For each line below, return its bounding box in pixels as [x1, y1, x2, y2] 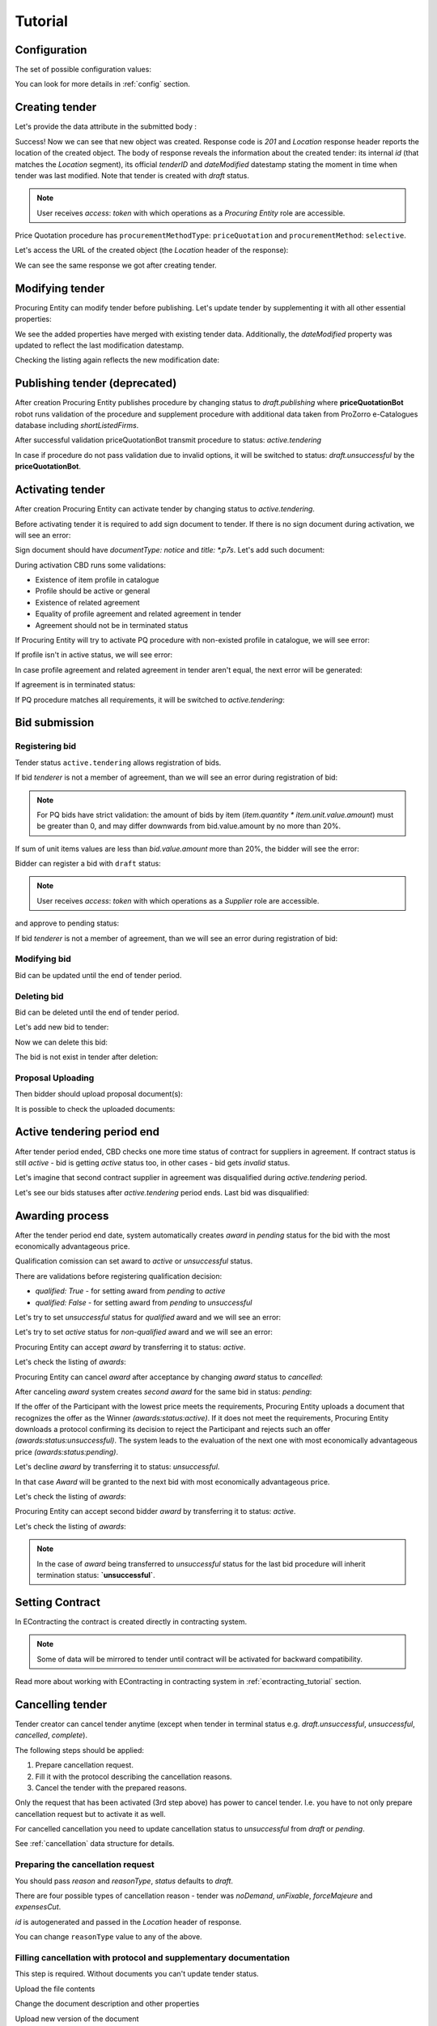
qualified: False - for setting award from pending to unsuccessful [35, 1297, 252, 1307]
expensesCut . [15, 1902, 62, 1912]
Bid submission [15, 716, 95, 729]
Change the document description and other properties [15, 1998, 200, 2009]
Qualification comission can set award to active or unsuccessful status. [15, 1256, 253, 1266]
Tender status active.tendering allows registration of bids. [15, 758, 222, 767]
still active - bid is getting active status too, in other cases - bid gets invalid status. [15, 1157, 291, 1167]
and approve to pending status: [15, 918, 120, 928]
